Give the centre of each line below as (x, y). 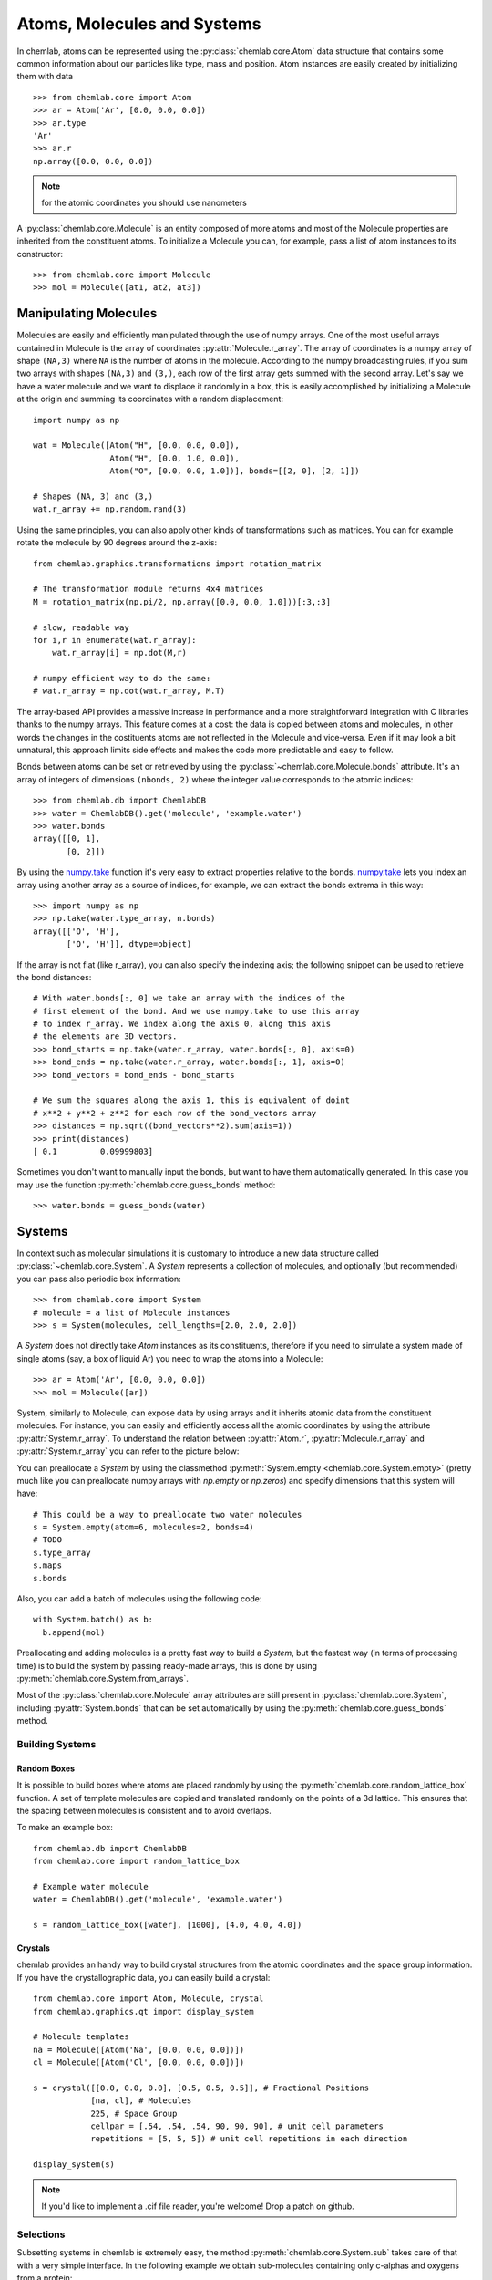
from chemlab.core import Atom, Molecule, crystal (149, 1999)
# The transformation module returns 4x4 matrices (149, 589)
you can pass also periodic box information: (99, 1279)
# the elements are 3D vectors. (105, 1036)
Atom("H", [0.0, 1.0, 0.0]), (175, 458)
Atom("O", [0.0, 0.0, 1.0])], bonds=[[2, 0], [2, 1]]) (235, 471)
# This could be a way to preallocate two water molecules (168, 1514)
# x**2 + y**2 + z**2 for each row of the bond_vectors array (175, 1113)
